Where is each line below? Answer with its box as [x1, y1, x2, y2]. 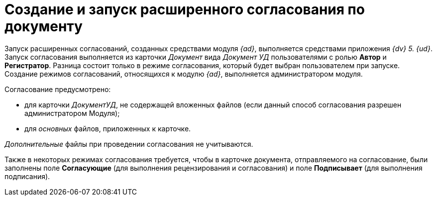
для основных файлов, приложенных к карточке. [24, 124, 191, 133]
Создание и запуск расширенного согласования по [4, 1, 365, 18]
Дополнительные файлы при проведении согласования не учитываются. [4, 139, 253, 148]
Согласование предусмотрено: [4, 85, 111, 94]
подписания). [4, 172, 50, 181]
